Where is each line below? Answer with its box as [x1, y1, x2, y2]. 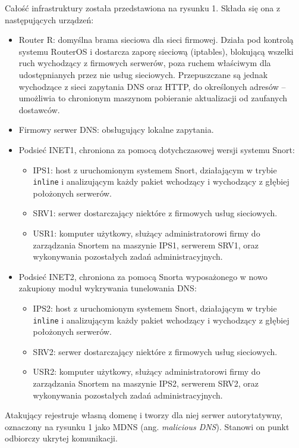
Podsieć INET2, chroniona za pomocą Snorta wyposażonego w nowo [18, 270, 267, 282]
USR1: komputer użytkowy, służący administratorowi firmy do [33, 226, 260, 239]
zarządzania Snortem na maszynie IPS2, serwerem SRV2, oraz [33, 377, 259, 389]
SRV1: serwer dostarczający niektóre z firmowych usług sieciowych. [33, 207, 278, 219]
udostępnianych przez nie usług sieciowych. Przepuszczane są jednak [18, 68, 268, 80]
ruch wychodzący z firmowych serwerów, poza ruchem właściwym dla [18, 57, 271, 69]
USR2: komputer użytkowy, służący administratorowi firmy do [33, 365, 260, 378]
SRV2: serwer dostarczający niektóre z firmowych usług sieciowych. [33, 345, 278, 357]
